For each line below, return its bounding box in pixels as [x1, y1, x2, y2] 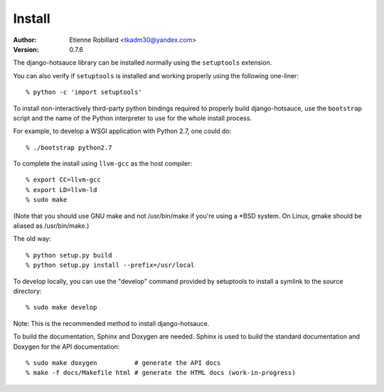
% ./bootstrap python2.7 [26, 143, 112, 152]
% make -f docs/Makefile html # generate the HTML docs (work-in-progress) [26, 369, 296, 377]
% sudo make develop [26, 303, 97, 312]
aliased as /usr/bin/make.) [13, 221, 90, 231]
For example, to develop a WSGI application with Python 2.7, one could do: [13, 127, 232, 135]
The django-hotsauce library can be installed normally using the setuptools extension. [13, 58, 272, 67]
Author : [13, 36, 37, 44]
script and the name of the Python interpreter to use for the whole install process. [13, 114, 252, 122]
